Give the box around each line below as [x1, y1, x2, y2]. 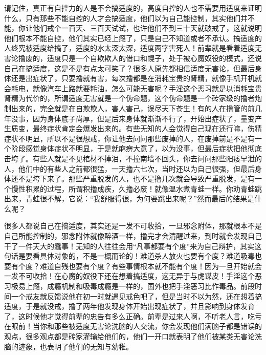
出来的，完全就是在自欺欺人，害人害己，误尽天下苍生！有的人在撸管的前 [11, 102, 255, 113]
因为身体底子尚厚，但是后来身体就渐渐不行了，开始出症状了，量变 [32, 113, 255, 123]
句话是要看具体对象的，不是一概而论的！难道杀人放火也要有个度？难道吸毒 [4, 250, 255, 261]
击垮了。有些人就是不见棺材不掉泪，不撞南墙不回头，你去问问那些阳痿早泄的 [4, 153, 262, 163]
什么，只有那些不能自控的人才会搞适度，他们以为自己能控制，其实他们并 [4, 12, 248, 23]
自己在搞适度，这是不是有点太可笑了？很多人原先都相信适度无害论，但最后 [4, 62, 255, 73]
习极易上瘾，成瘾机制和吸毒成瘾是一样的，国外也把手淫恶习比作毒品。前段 [4, 281, 255, 291]
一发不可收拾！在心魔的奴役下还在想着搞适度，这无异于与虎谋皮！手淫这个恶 [4, 270, 262, 281]
